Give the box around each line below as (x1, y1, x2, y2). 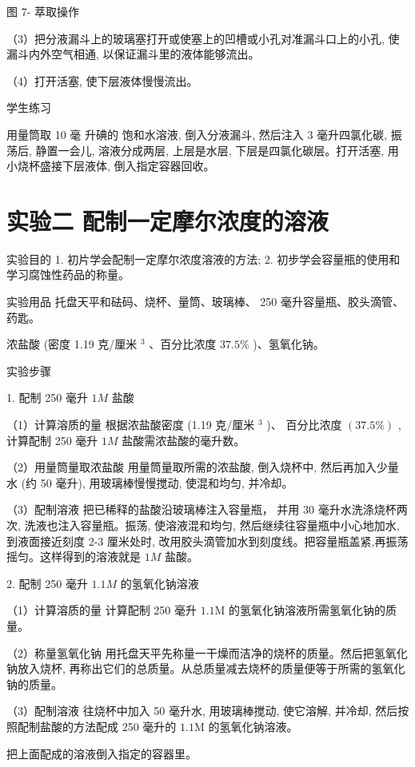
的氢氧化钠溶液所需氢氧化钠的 (229, 602, 386, 618)
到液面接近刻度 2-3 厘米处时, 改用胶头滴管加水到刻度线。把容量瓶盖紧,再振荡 (6, 532, 409, 549)
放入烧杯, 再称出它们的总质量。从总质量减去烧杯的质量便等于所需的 (17, 660, 372, 677)
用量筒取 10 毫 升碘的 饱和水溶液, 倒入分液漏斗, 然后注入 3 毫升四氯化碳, (6, 125, 387, 142)
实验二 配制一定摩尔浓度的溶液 (6, 204, 329, 236)
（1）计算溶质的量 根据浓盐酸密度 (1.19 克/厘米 (6, 416, 255, 433)
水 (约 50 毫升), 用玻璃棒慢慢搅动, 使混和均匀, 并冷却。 (6, 474, 293, 491)
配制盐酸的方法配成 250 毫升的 (17, 717, 177, 734)
